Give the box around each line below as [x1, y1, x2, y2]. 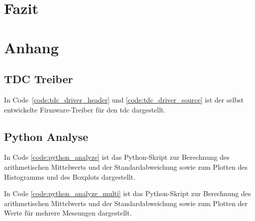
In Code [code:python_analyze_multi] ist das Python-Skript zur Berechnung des [4, 188, 251, 199]
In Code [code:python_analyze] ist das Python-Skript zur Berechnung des [4, 152, 230, 162]
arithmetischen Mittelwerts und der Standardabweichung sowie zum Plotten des [4, 161, 248, 172]
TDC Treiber [4, 71, 73, 87]
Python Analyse [4, 128, 89, 144]
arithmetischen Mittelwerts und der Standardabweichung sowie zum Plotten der [4, 198, 248, 208]
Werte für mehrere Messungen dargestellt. [4, 208, 132, 218]
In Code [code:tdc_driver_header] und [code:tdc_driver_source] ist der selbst [4, 94, 244, 105]
